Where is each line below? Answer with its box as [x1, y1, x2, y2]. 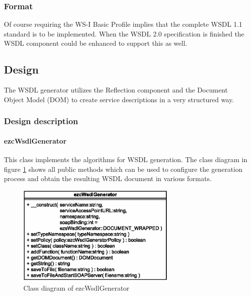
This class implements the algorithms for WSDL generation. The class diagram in [4, 154, 248, 165]
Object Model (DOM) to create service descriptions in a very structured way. [4, 94, 234, 104]
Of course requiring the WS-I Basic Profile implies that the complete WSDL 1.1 [4, 19, 242, 29]
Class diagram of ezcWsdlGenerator [23, 282, 129, 293]
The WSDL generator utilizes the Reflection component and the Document [4, 85, 228, 95]
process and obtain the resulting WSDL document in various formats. [4, 173, 212, 184]
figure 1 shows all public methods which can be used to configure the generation [4, 164, 243, 174]
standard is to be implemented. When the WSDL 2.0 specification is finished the [4, 28, 244, 38]
